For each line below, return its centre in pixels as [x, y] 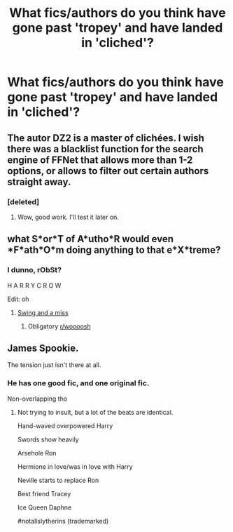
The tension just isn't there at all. [54, 365]
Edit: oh [18, 299]
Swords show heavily [48, 439]
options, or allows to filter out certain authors [108, 171]
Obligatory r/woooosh [59, 326]
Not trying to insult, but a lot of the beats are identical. [95, 412]
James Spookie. [43, 348]
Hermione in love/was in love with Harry [75, 466]
